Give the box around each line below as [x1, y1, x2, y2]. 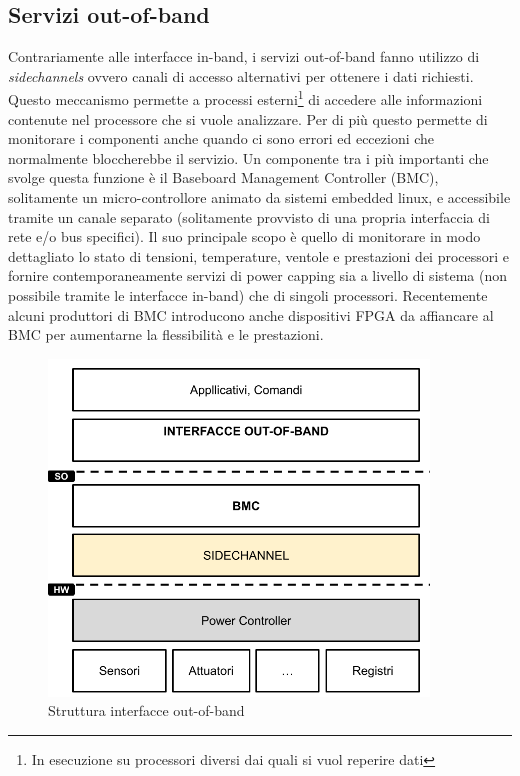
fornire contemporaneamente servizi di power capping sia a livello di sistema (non [8, 265, 508, 286]
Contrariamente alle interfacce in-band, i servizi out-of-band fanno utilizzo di [8, 46, 480, 67]
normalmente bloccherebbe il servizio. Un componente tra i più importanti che [8, 147, 489, 168]
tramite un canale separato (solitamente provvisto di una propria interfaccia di [8, 206, 490, 227]
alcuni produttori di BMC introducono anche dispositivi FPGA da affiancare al [8, 304, 494, 325]
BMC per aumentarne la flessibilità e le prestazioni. [8, 324, 324, 345]
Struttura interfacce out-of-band [48, 700, 245, 721]
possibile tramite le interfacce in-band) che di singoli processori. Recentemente [8, 284, 488, 305]
